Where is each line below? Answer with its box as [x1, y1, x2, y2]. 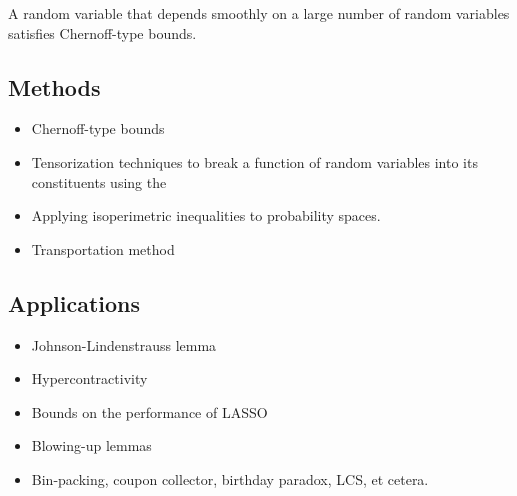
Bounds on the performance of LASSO [31, 401, 268, 422]
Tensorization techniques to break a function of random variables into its [31, 151, 478, 172]
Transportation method [31, 238, 175, 259]
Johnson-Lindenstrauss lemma [31, 334, 217, 355]
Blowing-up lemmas [31, 435, 152, 456]
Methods [8, 71, 101, 102]
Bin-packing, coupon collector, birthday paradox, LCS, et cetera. [31, 468, 429, 489]
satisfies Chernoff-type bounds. [8, 22, 197, 43]
